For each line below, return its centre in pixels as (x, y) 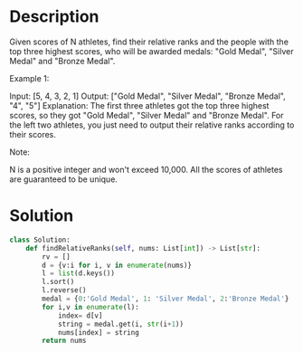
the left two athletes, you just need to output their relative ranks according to (152, 125)
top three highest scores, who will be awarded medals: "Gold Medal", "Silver (151, 51)
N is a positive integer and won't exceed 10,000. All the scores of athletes (146, 169)
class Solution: (40, 240)
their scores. (33, 134)
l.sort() (58, 282)
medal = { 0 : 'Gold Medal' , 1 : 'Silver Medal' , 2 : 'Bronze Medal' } (166, 299)
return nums (65, 341)
